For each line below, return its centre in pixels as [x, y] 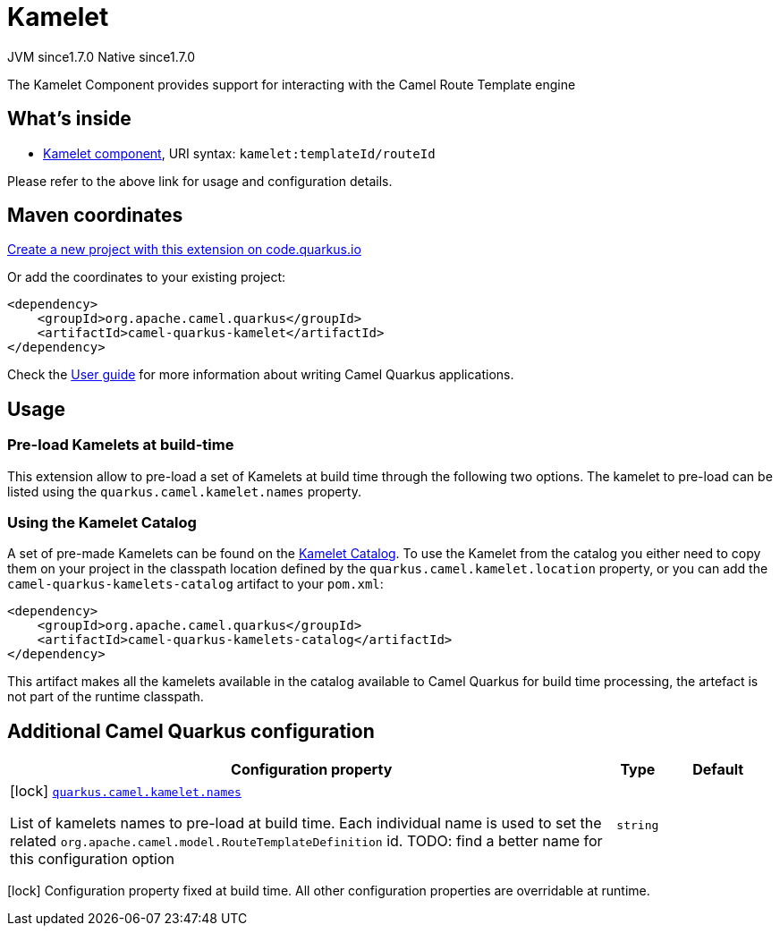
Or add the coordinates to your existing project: [147, 277]
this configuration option [92, 859]
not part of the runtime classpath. [106, 697]
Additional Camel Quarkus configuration [191, 731]
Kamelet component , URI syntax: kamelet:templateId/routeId [239, 153]
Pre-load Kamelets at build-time [121, 445]
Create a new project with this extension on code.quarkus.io [184, 250]
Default [718, 770]
